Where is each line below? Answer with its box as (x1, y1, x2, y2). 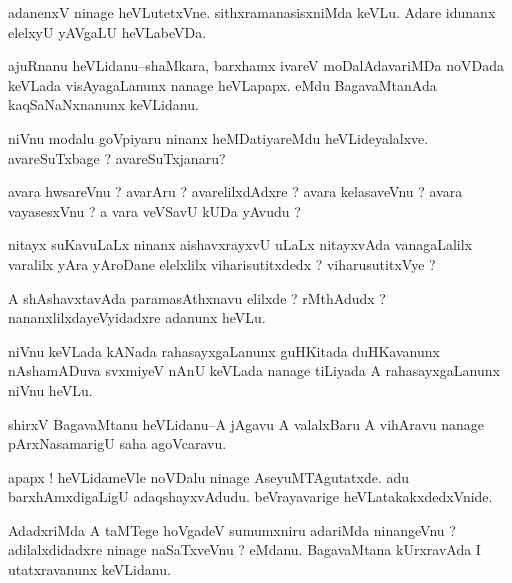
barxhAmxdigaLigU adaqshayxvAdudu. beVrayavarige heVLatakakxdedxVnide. (8, 486, 493, 507)
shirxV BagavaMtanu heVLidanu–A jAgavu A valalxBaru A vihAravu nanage (8, 413, 485, 434)
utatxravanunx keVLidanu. (8, 559, 171, 580)
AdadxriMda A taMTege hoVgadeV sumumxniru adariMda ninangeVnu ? (8, 519, 456, 540)
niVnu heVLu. (8, 379, 93, 400)
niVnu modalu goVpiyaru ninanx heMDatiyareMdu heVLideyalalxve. (8, 127, 429, 148)
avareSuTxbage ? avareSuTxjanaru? (8, 147, 226, 168)
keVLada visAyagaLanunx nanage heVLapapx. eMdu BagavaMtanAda (8, 74, 437, 95)
